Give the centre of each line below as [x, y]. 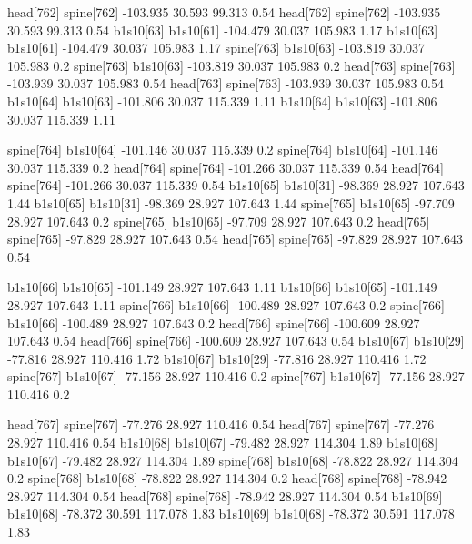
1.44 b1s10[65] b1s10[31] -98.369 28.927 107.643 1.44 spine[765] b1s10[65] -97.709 [231, 202]
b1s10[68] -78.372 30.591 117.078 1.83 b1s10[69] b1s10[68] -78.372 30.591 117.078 [231, 514]
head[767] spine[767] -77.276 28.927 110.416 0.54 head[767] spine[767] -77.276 [221, 424]
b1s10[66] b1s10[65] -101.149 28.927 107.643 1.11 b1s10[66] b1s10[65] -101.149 [222, 287]
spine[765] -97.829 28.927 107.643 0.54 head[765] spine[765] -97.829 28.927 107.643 [236, 239]
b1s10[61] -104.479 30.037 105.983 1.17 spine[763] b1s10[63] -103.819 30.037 [216, 48]
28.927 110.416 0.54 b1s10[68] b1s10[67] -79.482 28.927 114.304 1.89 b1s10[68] [223, 443]
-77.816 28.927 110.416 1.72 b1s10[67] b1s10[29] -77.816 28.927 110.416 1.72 [217, 358]
